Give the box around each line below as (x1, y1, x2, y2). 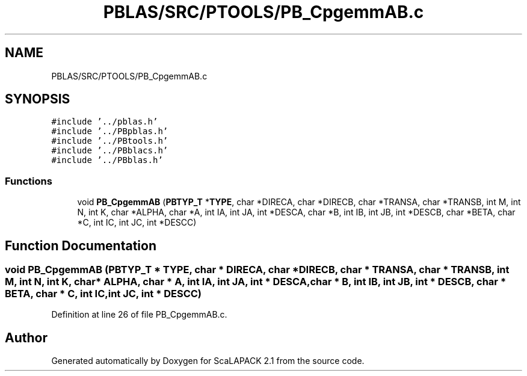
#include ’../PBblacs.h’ (51, 146, 168, 156)
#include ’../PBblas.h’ (51, 155, 163, 165)
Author (5, 330, 48, 345)
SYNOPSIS (5, 91, 70, 107)
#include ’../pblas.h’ (51, 117, 158, 127)
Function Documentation (5, 238, 156, 253)
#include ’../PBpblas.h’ (51, 126, 168, 137)
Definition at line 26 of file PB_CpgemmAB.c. (51, 309, 227, 320)
